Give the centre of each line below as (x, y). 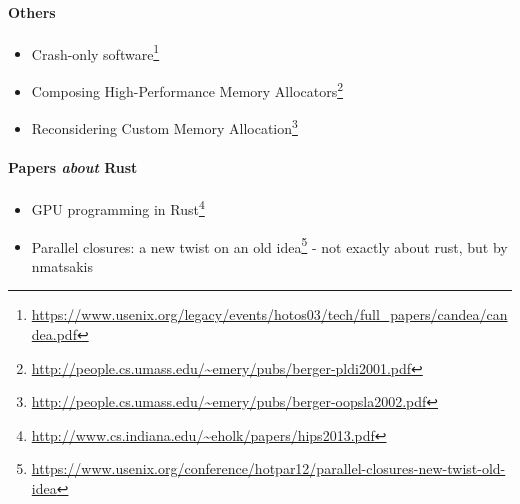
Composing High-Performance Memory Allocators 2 (187, 89)
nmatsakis (62, 265)
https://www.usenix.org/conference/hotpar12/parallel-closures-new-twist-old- (268, 468)
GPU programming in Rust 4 (118, 207)
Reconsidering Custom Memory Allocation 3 (164, 126)
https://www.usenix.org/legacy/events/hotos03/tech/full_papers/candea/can (269, 314)
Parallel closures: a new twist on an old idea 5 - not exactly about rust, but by (269, 245)
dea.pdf (54, 334)
